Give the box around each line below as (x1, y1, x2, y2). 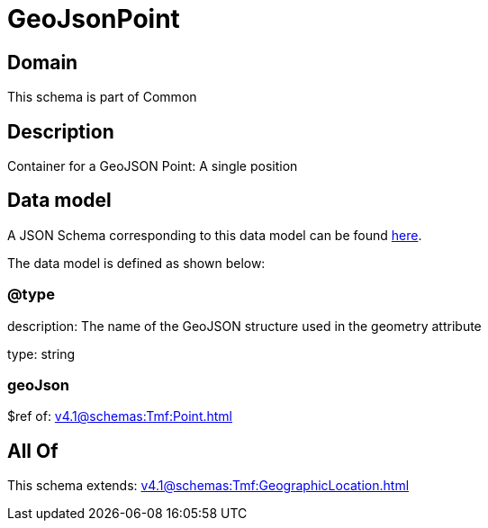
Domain (7, 50, 78, 74)
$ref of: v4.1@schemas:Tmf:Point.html (7, 408, 233, 425)
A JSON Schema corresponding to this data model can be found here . (7, 227, 422, 243)
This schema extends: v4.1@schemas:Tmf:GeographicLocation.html (7, 478, 410, 494)
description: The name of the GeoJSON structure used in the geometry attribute (7, 318, 482, 334)
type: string (7, 345, 76, 362)
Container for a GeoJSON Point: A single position (7, 158, 298, 175)
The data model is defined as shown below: (7, 255, 266, 271)
